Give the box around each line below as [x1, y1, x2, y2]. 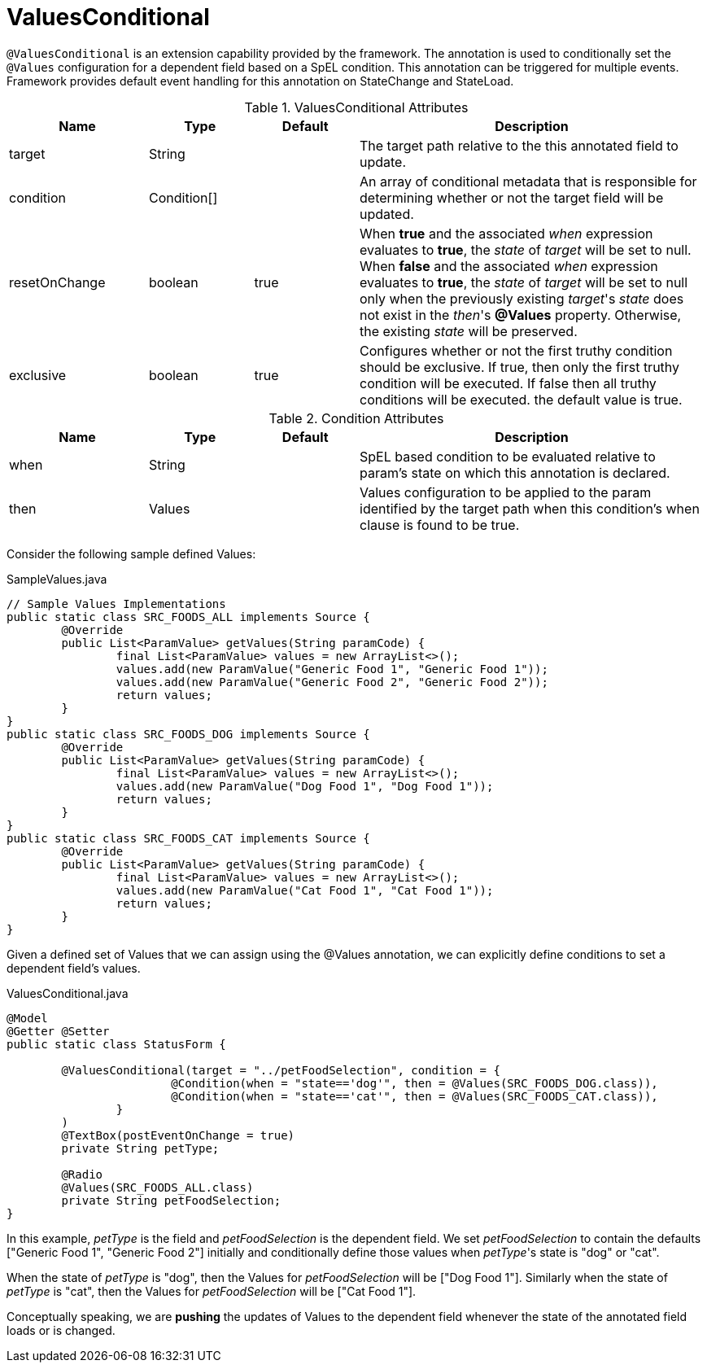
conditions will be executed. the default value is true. [360, 391, 683, 408]
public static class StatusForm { [7, 1037, 226, 1051]
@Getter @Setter [7, 1024, 110, 1038]
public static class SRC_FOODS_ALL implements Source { [7, 610, 370, 623]
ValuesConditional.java [7, 986, 129, 1000]
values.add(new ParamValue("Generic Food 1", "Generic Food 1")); [116, 662, 548, 676]
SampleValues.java [7, 571, 107, 586]
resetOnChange [9, 273, 106, 291]
